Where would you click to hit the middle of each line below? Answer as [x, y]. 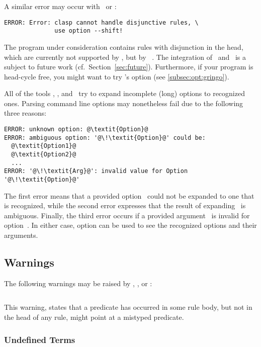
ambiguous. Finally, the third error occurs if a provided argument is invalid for [127, 215]
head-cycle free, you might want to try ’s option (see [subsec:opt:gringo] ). [117, 76]
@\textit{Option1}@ [44, 146]
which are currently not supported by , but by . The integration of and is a [125, 57]
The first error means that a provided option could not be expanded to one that [129, 195]
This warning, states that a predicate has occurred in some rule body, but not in [128, 307]
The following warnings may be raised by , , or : [78, 283]
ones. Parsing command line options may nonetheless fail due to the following [124, 103]
